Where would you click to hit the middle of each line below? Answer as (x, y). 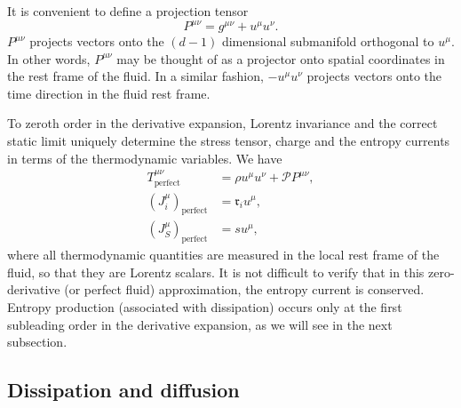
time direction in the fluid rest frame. (109, 93)
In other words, (49, 58)
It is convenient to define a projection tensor (128, 11)
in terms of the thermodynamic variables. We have (145, 158)
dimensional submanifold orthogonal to (328, 41)
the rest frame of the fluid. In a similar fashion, (135, 76)
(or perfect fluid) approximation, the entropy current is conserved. (244, 289)
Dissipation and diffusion (123, 390)
